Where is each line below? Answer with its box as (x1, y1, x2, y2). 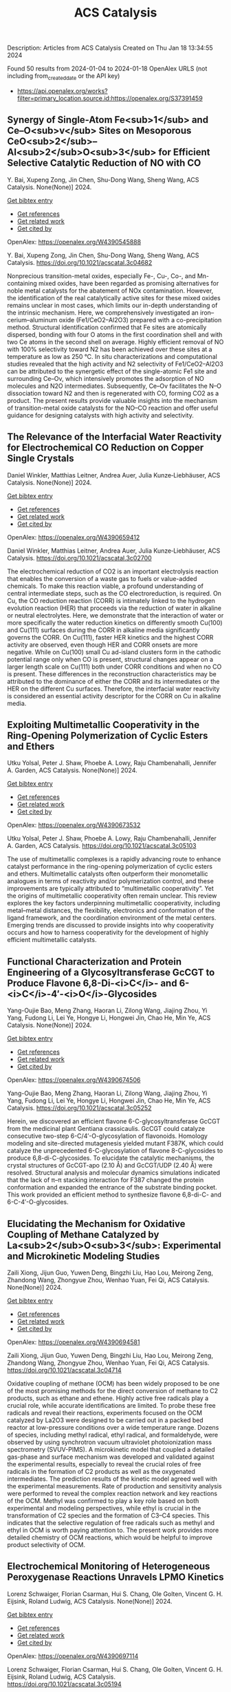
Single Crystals (7, 453, 74, 464)
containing (7, 279, 38, 287)
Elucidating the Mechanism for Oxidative (7, 1218, 186, 1230)
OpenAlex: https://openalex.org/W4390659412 (7, 533, 140, 541)
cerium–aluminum (7, 315, 58, 324)
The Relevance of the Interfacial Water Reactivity (7, 431, 222, 443)
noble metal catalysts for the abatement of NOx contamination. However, (7, 286, 214, 295)
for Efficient (157, 146, 211, 158)
